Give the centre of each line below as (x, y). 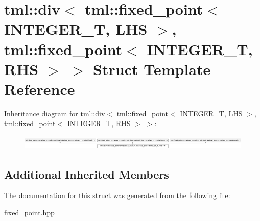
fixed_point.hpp (29, 212)
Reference (40, 89)
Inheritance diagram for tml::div (55, 113)
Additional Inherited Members (87, 174)
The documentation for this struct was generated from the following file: (117, 195)
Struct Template (152, 69)
